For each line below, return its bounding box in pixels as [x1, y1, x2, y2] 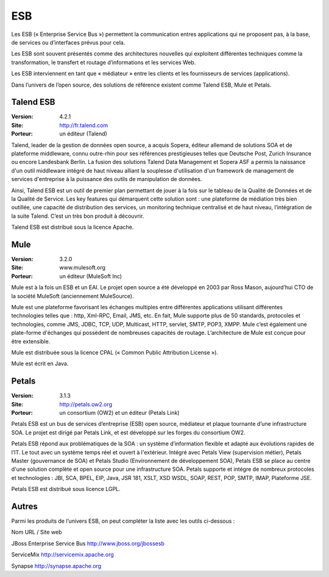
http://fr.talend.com [59, 121, 108, 129]
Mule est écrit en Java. [11, 360, 69, 367]
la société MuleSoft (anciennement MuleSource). [11, 292, 134, 299]
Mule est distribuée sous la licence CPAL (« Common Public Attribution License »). [11, 348, 219, 356]
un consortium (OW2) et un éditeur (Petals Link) [59, 409, 180, 416]
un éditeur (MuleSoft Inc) [59, 272, 122, 280]
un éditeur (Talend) [59, 130, 108, 137]
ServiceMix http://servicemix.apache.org [11, 551, 114, 558]
